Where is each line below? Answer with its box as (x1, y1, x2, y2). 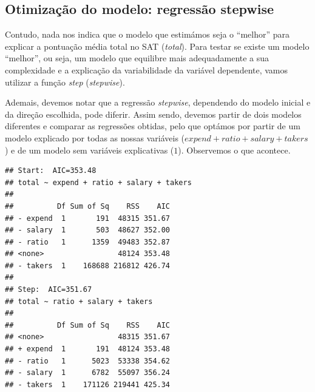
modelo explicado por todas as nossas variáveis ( (5, 131, 185, 144)
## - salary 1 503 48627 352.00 (5, 226, 171, 235)
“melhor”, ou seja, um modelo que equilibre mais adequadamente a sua (5, 52, 269, 64)
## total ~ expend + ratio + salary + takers (5, 178, 192, 187)
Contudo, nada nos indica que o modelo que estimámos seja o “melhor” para (5, 28, 290, 41)
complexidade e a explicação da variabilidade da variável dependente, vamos (5, 63, 288, 76)
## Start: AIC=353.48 (5, 166, 97, 175)
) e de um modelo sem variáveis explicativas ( (5, 143, 174, 156)
